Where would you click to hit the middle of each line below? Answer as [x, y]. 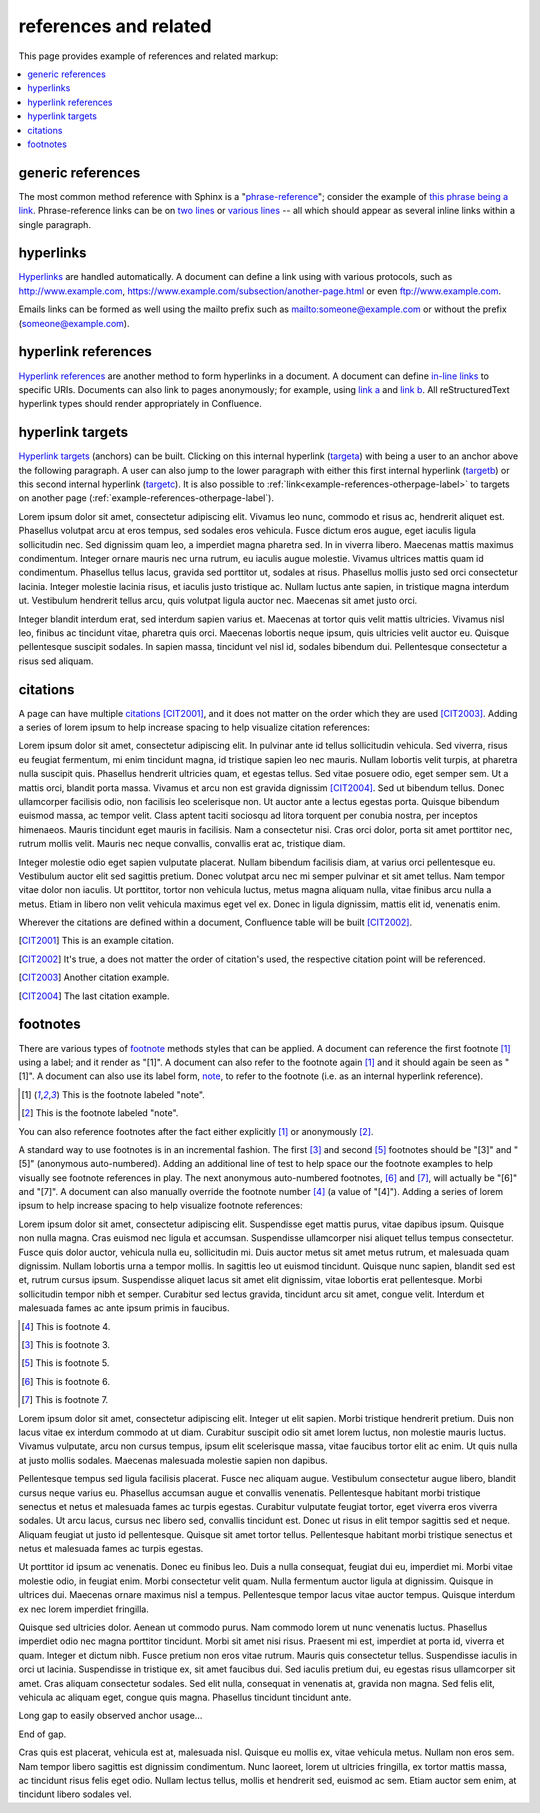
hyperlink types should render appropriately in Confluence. [140, 404]
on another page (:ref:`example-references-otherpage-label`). [146, 498]
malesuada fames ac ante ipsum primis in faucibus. [124, 1308]
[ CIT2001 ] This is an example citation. [96, 941]
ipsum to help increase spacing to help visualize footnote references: [161, 1206]
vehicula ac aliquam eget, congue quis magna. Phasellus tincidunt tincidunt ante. [185, 1697]
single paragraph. [55, 224]
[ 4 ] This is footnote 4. [66, 1326]
